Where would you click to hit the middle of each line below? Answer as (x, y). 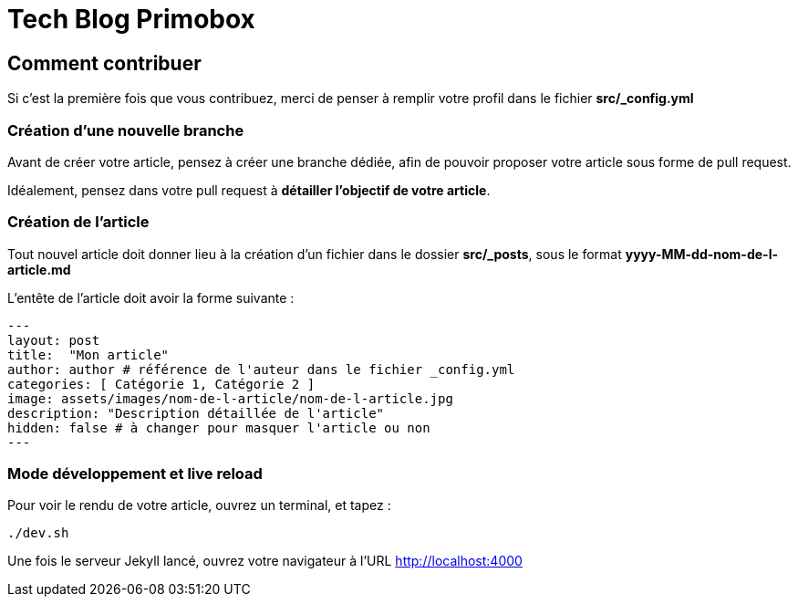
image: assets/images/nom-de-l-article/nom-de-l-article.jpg (230, 398)
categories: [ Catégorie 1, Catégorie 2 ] (161, 384)
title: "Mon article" (88, 354)
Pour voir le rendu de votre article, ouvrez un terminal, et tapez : (199, 505)
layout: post (54, 340)
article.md (39, 269)
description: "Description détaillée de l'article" (196, 413)
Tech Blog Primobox (131, 19)
